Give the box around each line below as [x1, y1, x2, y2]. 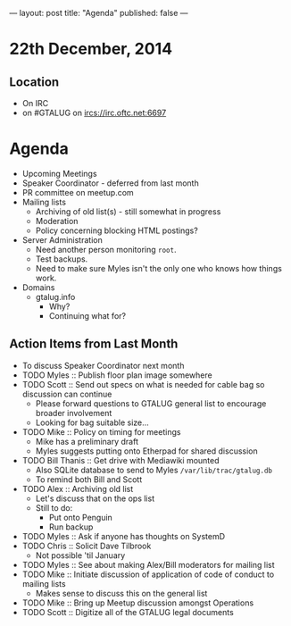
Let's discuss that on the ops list [35, 493, 154, 504]
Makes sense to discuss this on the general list [35, 588, 208, 598]
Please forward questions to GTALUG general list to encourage [35, 397, 267, 409]
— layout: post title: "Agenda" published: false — [9, 8, 189, 18]
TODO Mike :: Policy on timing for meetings [21, 426, 181, 437]
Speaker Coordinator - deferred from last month [21, 178, 199, 188]
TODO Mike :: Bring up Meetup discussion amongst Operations [21, 597, 254, 608]
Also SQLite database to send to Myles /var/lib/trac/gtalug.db [35, 464, 272, 475]
